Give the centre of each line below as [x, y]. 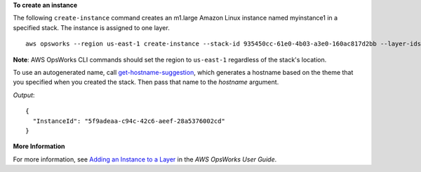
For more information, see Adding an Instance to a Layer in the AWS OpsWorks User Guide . [145, 159]
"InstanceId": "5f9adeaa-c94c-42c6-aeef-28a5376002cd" [129, 121]
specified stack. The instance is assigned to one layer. [91, 27]
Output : [24, 95]
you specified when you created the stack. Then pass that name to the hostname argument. [146, 82]
